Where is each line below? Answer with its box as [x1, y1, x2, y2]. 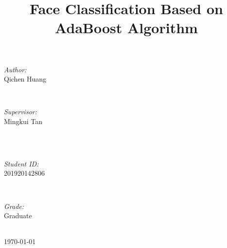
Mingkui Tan [4, 116, 42, 126]
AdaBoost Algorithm [55, 18, 198, 38]
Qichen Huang [4, 74, 47, 84]
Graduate [4, 210, 32, 221]
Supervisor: [4, 106, 37, 117]
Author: [4, 64, 27, 74]
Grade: [4, 201, 24, 211]
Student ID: [4, 158, 39, 168]
